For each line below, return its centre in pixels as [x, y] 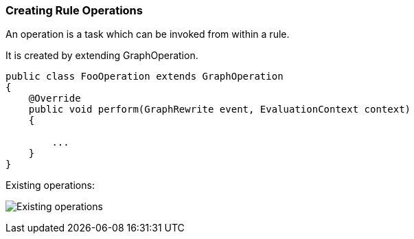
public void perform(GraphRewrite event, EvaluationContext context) [220, 110]
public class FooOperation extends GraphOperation [145, 77]
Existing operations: [50, 185]
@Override [55, 99]
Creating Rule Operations [74, 10]
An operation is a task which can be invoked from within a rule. [148, 34]
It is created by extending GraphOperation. [102, 56]
